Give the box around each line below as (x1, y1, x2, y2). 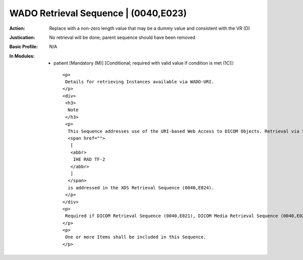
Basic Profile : (9, 43, 38, 50)
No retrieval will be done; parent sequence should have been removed (49, 34, 195, 40)
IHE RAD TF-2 (73, 157, 106, 163)
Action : (9, 25, 25, 31)
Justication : (9, 34, 35, 40)
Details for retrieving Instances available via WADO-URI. (65, 79, 215, 84)
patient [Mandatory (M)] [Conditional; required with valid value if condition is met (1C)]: (54, 60, 234, 66)
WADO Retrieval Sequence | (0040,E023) (9, 8, 187, 19)
